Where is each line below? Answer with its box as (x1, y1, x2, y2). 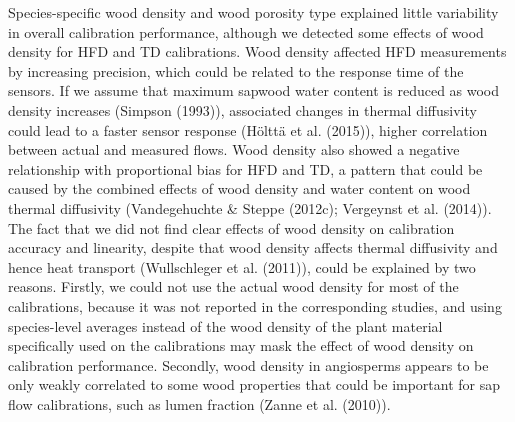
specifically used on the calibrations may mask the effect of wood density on (8, 335, 474, 356)
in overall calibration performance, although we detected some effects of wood (8, 21, 484, 42)
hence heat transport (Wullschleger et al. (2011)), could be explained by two (8, 256, 476, 277)
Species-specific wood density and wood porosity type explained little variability (8, 2, 499, 22)
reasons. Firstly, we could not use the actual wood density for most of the (8, 276, 459, 297)
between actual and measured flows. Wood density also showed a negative (8, 139, 460, 160)
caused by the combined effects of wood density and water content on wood (8, 178, 471, 199)
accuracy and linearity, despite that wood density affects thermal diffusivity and (8, 237, 498, 258)
